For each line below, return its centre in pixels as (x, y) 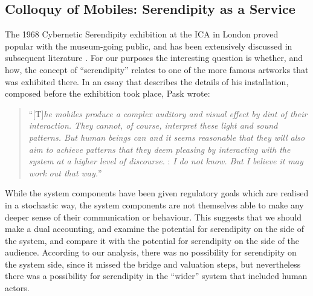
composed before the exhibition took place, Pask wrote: (108, 93)
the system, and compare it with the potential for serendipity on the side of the (152, 240)
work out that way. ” (65, 172)
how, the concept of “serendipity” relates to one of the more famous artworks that (157, 69)
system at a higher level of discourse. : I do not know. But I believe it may (166, 161)
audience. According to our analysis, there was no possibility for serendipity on (151, 252)
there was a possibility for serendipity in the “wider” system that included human (156, 276)
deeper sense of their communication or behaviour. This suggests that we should (153, 217)
